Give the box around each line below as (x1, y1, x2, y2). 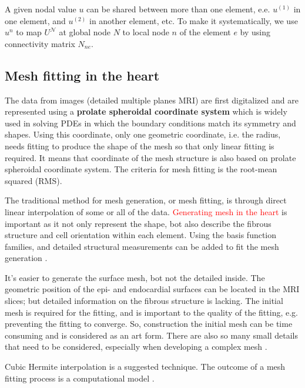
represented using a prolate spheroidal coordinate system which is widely (5, 105, 287, 118)
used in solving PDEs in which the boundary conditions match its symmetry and (5, 116, 296, 129)
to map (16, 26, 42, 38)
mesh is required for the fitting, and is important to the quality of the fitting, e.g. (5, 306, 298, 318)
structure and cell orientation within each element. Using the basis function (5, 229, 277, 241)
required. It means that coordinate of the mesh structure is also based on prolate (5, 151, 296, 163)
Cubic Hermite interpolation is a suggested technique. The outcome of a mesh (5, 360, 286, 373)
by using (240, 26, 271, 38)
